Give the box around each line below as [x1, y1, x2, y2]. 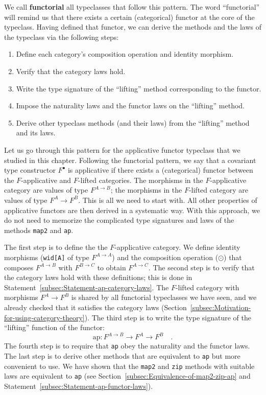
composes [4, 262, 34, 272]
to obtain [97, 262, 126, 272]
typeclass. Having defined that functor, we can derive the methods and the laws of [4, 21, 261, 32]
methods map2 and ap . [4, 224, 74, 235]
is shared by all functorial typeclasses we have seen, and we [71, 292, 257, 303]
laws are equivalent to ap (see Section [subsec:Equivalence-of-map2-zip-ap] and [4, 370, 251, 381]
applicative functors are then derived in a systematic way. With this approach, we [4, 204, 260, 215]
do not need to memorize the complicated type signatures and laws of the [4, 215, 234, 225]
